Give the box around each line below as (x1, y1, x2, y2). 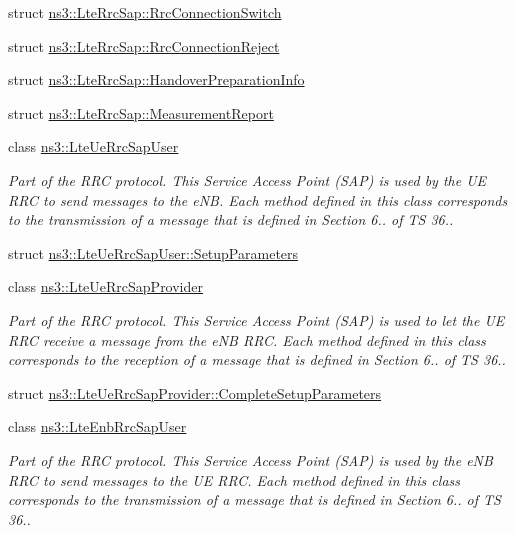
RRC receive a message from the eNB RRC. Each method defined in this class (8, 329, 486, 350)
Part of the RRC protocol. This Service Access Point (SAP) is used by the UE (8, 169, 487, 190)
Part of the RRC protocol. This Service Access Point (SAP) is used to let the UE (8, 309, 505, 330)
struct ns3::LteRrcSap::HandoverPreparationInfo (8, 69, 305, 90)
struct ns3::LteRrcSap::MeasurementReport (8, 102, 274, 123)
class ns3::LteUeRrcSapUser (8, 136, 179, 157)
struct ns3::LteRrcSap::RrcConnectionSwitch (8, 2, 282, 22)
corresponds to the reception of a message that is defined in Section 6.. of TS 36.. (8, 349, 506, 370)
